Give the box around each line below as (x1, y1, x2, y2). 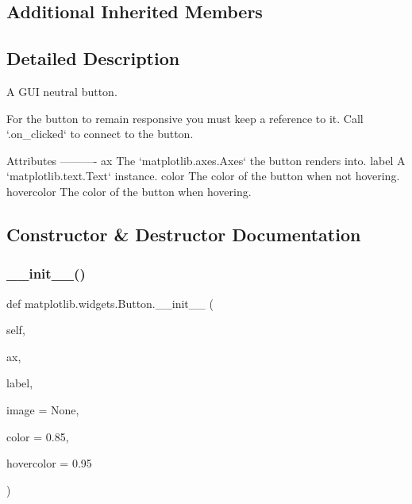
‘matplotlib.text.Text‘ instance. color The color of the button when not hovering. (6, 167, 400, 184)
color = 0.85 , (6, 428, 69, 444)
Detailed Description (6, 46, 180, 71)
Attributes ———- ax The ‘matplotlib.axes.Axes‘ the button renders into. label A (6, 152, 406, 168)
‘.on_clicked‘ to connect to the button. (6, 125, 194, 142)
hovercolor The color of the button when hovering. (6, 183, 252, 199)
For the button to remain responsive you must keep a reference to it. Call (6, 110, 364, 126)
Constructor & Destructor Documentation (6, 221, 361, 246)
